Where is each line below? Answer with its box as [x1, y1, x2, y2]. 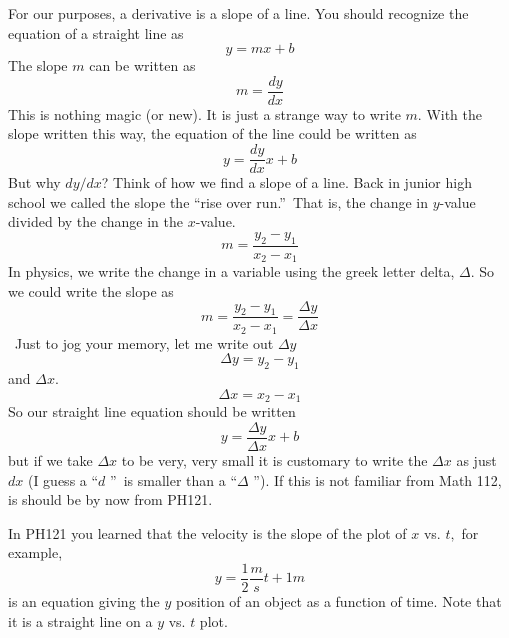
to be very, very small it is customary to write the [121, 449, 428, 470]
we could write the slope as [8, 280, 174, 301]
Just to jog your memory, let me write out [14, 332, 274, 353]
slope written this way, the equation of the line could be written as [8, 123, 417, 144]
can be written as [89, 55, 196, 76]
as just [456, 449, 497, 470]
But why [8, 172, 61, 193]
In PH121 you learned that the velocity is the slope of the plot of [8, 522, 407, 543]
